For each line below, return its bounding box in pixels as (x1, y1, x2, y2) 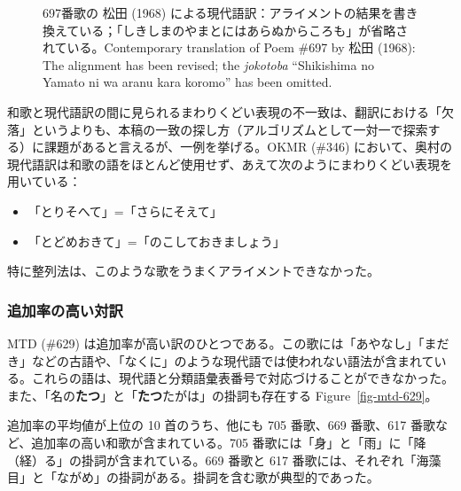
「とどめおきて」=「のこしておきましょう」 (27, 231, 285, 250)
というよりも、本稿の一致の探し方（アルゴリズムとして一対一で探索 (31, 120, 428, 138)
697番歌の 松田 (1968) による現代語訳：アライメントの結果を (43, 4, 394, 21)
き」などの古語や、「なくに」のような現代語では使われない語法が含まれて (7, 351, 434, 370)
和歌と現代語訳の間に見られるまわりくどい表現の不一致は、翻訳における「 (7, 102, 441, 121)
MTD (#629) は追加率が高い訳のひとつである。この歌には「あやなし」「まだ (7, 333, 449, 352)
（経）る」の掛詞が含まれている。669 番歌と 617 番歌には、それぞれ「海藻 (7, 450, 441, 469)
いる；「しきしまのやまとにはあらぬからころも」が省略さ (79, 20, 409, 39)
